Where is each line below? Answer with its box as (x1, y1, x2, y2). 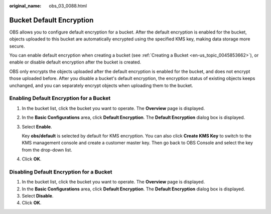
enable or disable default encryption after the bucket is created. (9, 59, 142, 65)
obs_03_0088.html (49, 3, 87, 8)
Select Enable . (22, 123, 52, 129)
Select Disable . (22, 193, 54, 199)
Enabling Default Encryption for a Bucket (9, 95, 111, 102)
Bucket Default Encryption (9, 15, 94, 24)
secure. (9, 43, 25, 49)
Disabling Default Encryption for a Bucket (9, 168, 112, 175)
